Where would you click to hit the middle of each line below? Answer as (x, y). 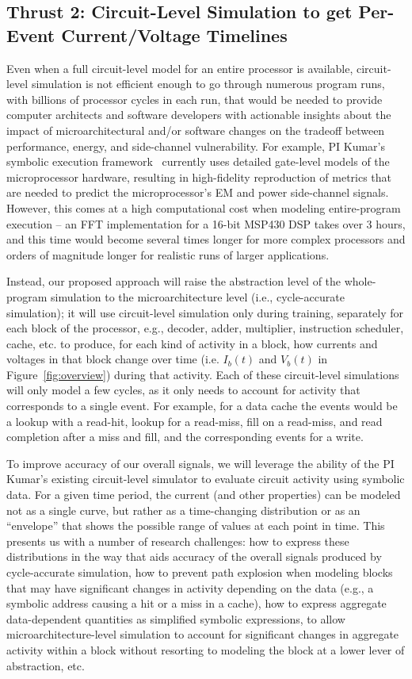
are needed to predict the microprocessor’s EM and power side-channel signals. (198, 192)
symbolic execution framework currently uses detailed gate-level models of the (198, 161)
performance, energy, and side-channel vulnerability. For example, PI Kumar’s (196, 146)
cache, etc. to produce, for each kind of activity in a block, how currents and (192, 343)
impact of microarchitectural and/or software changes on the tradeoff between (196, 130)
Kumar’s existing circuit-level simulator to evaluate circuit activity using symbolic (206, 479)
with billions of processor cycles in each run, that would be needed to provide (195, 99)
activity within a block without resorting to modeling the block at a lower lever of (206, 649)
